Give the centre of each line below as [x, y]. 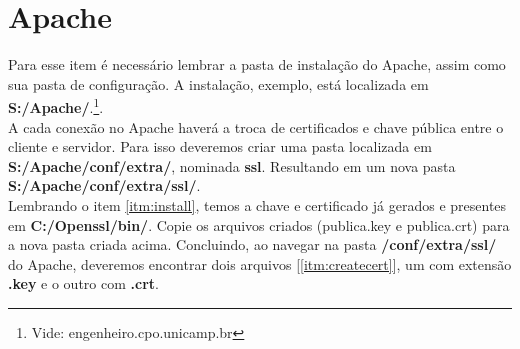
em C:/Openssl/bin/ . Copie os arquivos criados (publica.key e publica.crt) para [259, 224]
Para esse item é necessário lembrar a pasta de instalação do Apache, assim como [257, 64]
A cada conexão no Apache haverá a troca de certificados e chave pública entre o [256, 126]
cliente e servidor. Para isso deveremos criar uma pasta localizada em [220, 146]
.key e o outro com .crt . [83, 283]
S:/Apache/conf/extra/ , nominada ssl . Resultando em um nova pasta [232, 165]
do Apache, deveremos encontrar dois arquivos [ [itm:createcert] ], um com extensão [260, 263]
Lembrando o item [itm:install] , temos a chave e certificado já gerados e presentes [257, 204]
